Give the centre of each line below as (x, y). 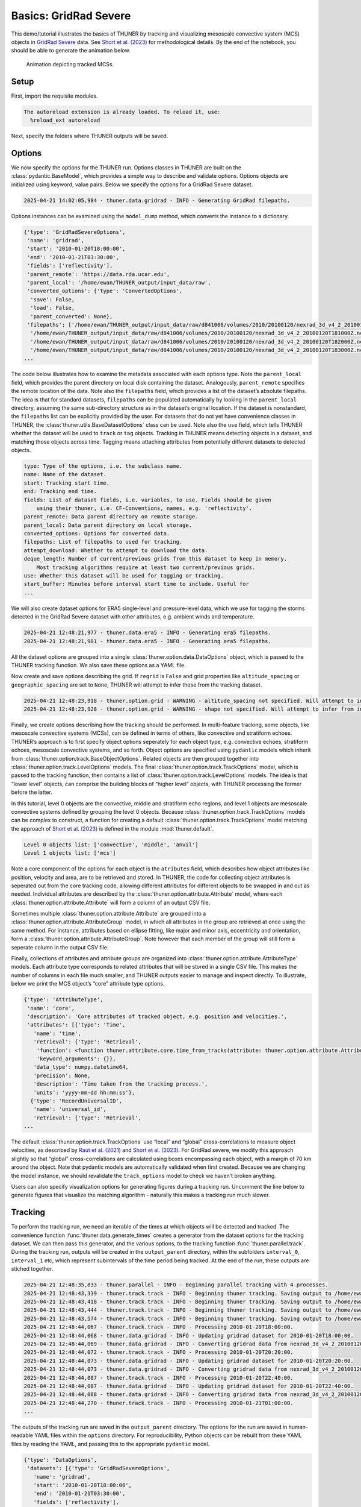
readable (22, 1435)
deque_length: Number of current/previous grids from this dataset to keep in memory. (156, 559)
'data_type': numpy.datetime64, (81, 1067)
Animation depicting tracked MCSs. (70, 64)
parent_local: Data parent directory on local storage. (108, 525)
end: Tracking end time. (60, 492)
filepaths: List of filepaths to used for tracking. (103, 542)
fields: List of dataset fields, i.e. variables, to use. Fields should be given (148, 500)
